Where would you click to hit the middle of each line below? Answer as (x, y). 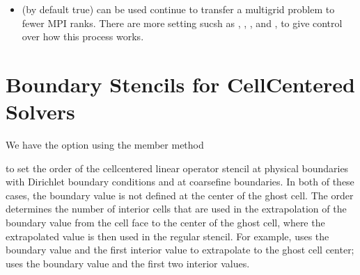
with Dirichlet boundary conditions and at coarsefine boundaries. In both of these (180, 182)
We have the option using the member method (105, 145)
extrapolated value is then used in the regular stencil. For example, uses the (167, 236)
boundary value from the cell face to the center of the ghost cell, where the (165, 223)
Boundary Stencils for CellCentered (181, 84)
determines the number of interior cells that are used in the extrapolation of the (176, 209)
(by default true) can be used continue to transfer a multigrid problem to (178, 9)
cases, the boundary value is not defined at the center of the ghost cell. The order (180, 195)
